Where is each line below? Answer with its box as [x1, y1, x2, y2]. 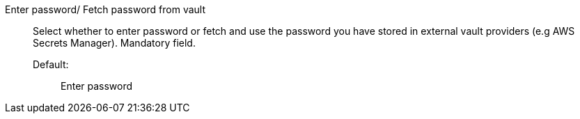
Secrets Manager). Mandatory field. [33, 37, 196, 49]
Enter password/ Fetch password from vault [5, 3, 205, 15]
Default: [33, 58, 69, 70]
